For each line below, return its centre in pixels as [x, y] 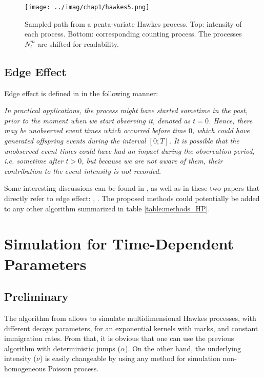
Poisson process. [73, 368]
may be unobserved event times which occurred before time [95, 130]
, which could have [221, 130]
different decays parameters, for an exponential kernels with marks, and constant [131, 328]
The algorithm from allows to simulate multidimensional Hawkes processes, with [130, 318]
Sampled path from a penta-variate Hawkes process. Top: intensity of [133, 23]
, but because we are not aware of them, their [152, 161]
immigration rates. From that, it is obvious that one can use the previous [119, 338]
